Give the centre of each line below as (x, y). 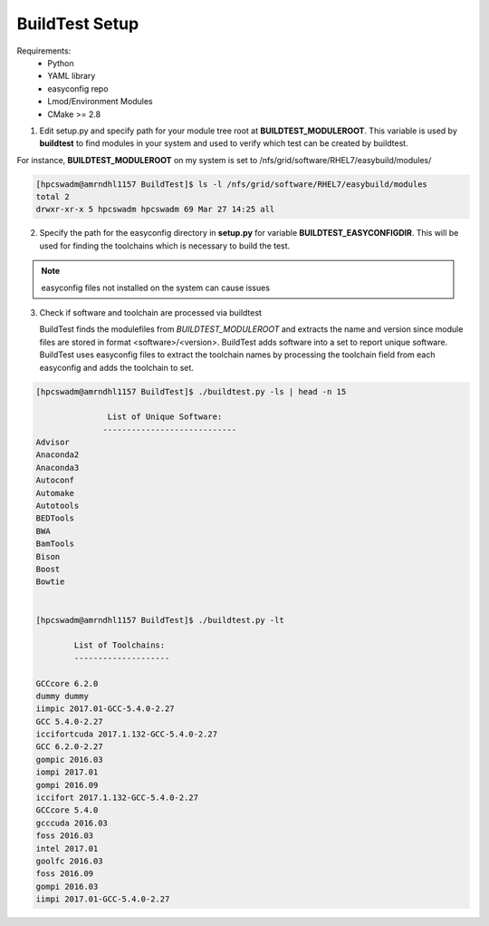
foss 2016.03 (65, 836)
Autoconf (55, 480)
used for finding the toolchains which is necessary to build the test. (165, 246)
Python (61, 63)
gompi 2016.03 (67, 886)
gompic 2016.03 (69, 759)
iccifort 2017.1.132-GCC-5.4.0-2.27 (117, 798)
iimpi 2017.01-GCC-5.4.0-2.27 (103, 899)
